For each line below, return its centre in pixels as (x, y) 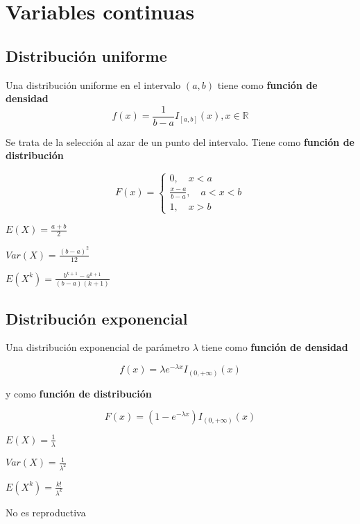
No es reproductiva (46, 512)
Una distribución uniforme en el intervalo (93, 84)
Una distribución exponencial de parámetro (98, 347)
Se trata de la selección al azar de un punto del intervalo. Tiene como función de (180, 141)
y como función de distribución (79, 393)
